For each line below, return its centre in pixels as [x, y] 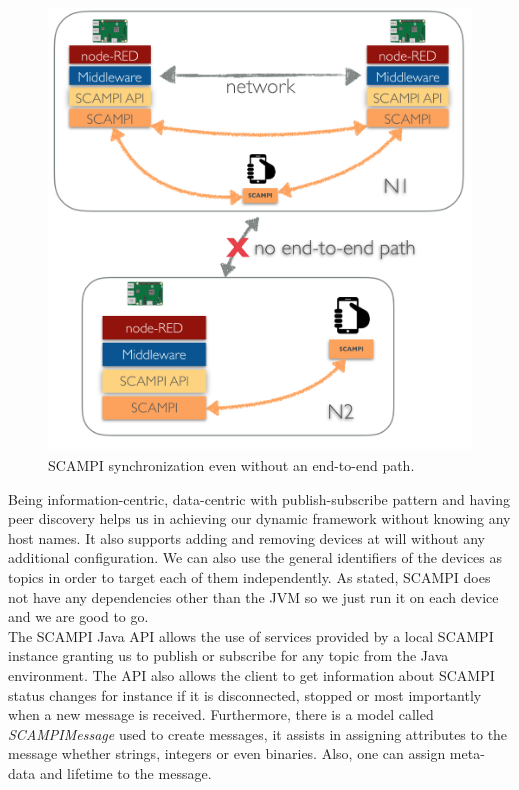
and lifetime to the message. [125, 772]
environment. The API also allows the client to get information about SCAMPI [251, 675]
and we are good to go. [78, 616]
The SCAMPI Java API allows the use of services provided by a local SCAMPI [251, 635]
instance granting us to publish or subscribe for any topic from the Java [228, 655]
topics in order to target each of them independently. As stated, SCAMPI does [249, 577]
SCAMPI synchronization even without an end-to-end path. [231, 465]
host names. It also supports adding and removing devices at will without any [246, 537]
